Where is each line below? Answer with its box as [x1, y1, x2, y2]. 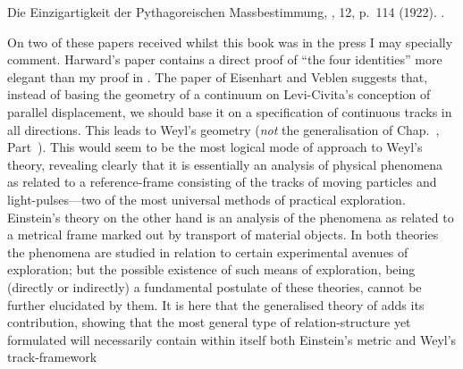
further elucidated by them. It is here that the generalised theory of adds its [7, 295, 425, 314]
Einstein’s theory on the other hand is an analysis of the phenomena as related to [7, 207, 454, 226]
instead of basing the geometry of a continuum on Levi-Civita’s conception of [7, 85, 431, 104]
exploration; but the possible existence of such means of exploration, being [7, 260, 416, 279]
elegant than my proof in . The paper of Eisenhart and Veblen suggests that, [7, 67, 428, 86]
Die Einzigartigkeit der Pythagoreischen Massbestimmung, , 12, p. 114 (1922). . [7, 3, 445, 21]
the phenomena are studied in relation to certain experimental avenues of [7, 242, 408, 261]
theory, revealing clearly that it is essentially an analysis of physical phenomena [7, 155, 443, 173]
